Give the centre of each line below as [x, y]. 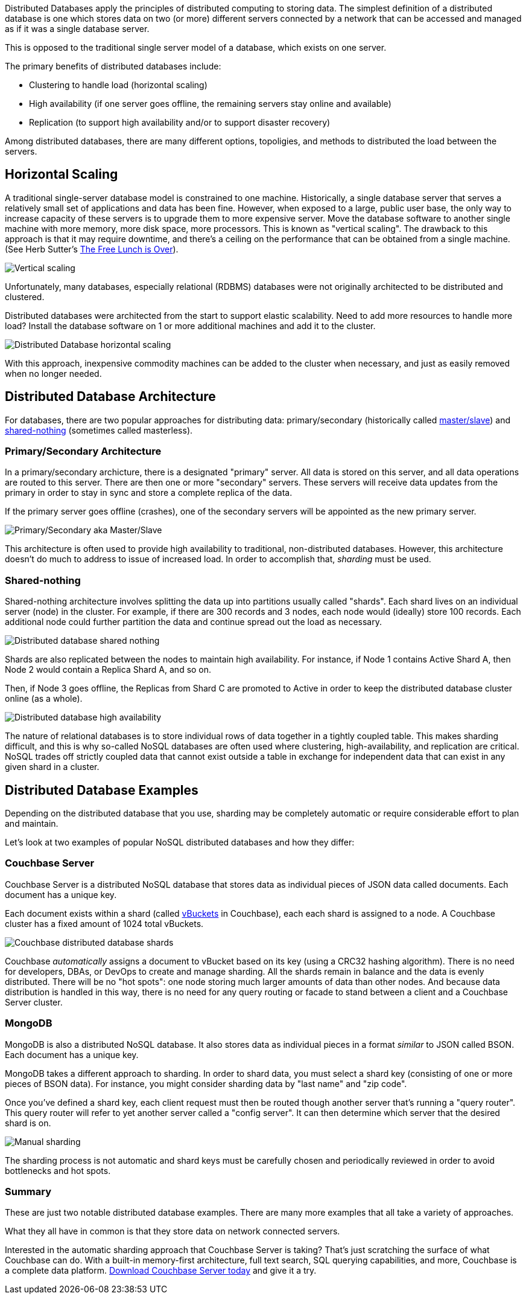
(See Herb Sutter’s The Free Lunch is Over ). [92, 249]
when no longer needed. [53, 373]
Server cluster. [34, 1002]
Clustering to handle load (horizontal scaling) [118, 85]
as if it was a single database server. [77, 29]
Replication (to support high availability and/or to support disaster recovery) [180, 122]
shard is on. [28, 1123]
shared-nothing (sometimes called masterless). [99, 430]
